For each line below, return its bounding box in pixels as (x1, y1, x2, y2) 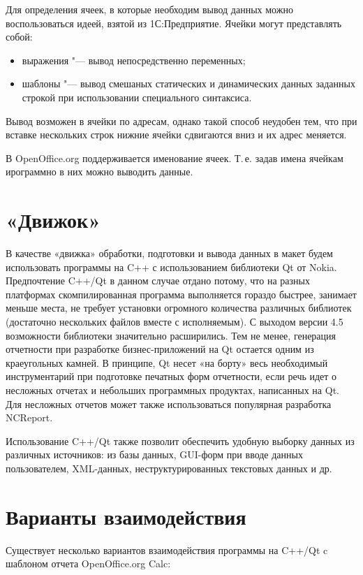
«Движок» (6, 205, 101, 234)
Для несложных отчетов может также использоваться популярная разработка (6, 396, 332, 411)
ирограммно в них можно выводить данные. (6, 164, 193, 179)
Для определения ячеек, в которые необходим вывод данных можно (6, 2, 293, 16)
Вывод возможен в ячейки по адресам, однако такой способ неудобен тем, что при (6, 113, 357, 128)
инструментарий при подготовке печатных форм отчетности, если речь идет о (6, 369, 337, 384)
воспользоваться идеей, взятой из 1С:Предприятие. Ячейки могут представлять (6, 15, 342, 30)
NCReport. (6, 410, 53, 425)
